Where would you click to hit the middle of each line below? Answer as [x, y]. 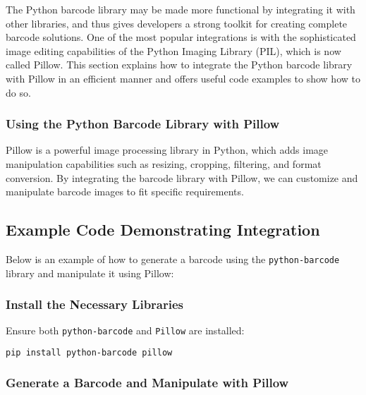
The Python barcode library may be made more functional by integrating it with [181, 9]
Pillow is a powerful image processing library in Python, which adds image [167, 150]
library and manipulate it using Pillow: [90, 273]
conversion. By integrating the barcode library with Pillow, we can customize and [182, 177]
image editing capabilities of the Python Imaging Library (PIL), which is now [173, 50]
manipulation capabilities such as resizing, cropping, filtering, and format [164, 163]
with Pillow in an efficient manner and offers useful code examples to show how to [183, 78]
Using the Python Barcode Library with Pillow [143, 124]
